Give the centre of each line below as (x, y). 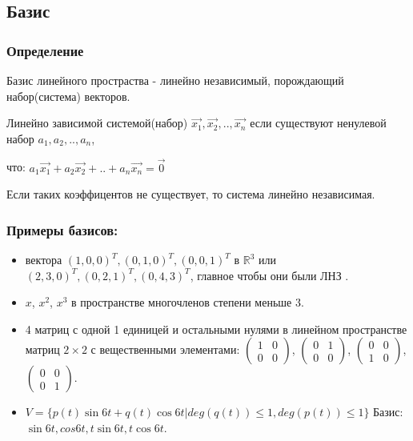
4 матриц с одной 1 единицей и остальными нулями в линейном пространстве (216, 329)
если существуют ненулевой (318, 123)
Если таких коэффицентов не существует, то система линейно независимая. (191, 194)
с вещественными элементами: (165, 349)
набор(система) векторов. (68, 96)
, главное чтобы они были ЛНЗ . (269, 275)
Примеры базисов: (62, 229)
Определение (45, 50)
